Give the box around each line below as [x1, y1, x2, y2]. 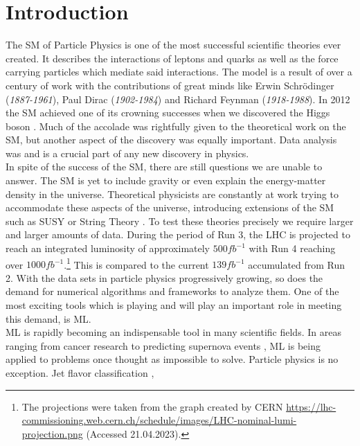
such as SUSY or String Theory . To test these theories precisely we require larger [6, 213, 354, 228]
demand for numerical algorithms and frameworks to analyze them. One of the [6, 284, 339, 298]
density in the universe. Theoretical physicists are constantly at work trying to [6, 186, 339, 201]
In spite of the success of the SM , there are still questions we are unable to [6, 159, 323, 174]
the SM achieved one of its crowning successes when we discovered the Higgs [6, 105, 330, 120]
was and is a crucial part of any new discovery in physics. [6, 145, 249, 160]
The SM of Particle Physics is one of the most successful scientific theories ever [6, 37, 341, 52]
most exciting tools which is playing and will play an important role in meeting [6, 298, 342, 312]
